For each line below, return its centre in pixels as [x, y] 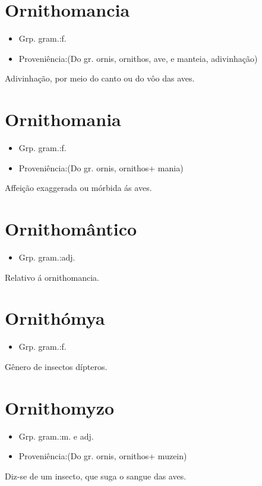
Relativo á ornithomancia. [52, 277]
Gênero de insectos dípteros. [56, 366]
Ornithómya [55, 318]
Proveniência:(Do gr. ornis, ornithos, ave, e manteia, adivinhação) [138, 58]
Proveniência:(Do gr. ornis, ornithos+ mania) [101, 167]
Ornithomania [63, 119]
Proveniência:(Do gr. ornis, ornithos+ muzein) [103, 456]
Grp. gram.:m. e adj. [56, 436]
